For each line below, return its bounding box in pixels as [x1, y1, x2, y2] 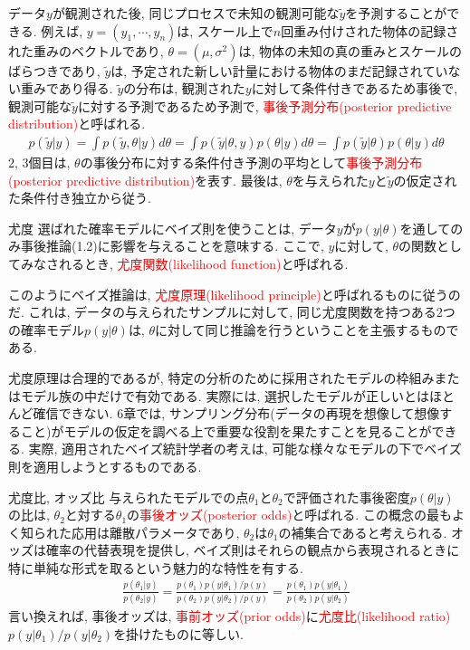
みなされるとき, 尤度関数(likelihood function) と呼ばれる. [20, 253, 349, 272]
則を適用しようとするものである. [8, 456, 202, 475]
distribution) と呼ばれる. [8, 114, 146, 133]
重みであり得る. [20, 79, 113, 98]
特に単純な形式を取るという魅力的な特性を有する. [8, 558, 303, 577]
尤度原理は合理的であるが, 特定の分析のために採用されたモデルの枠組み [8, 368, 435, 387]
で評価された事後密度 [283, 487, 410, 506]
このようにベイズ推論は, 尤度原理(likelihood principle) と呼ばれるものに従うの [8, 284, 461, 303]
